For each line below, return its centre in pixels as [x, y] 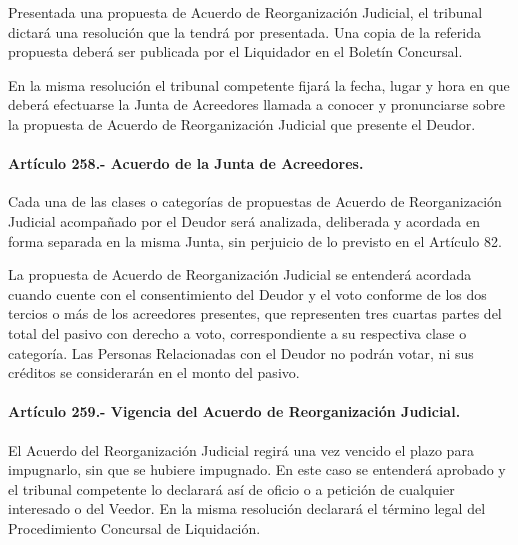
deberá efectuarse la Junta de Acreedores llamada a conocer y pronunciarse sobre [256, 104]
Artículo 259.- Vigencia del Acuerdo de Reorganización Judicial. [234, 411]
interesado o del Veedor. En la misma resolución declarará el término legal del [247, 508]
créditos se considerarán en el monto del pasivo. [154, 372]
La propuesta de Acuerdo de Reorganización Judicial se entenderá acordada [240, 274]
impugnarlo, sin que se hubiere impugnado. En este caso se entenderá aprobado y [257, 469]
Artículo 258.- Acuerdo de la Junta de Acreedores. [186, 163]
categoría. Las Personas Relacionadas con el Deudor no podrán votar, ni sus [241, 352]
